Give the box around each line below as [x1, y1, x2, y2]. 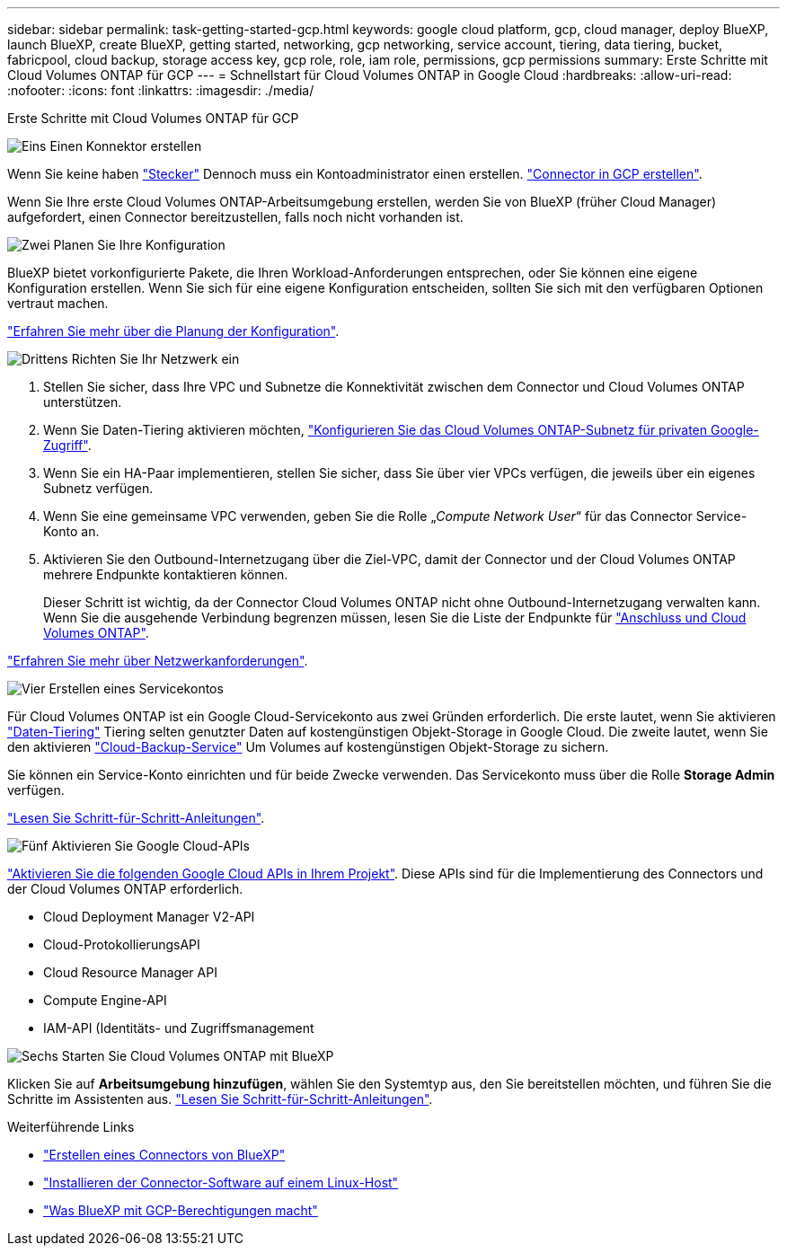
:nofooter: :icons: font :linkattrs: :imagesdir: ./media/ [7, 83, 314, 98]
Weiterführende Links [7, 1119, 135, 1134]
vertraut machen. [7, 296, 109, 311]
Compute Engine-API [43, 993, 167, 1008]
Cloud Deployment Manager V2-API [43, 909, 255, 924]
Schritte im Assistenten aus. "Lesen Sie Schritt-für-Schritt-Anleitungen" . [7, 1091, 433, 1107]
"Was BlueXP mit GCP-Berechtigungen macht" [43, 1203, 318, 1218]
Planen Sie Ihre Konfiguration [53, 237, 225, 252]
